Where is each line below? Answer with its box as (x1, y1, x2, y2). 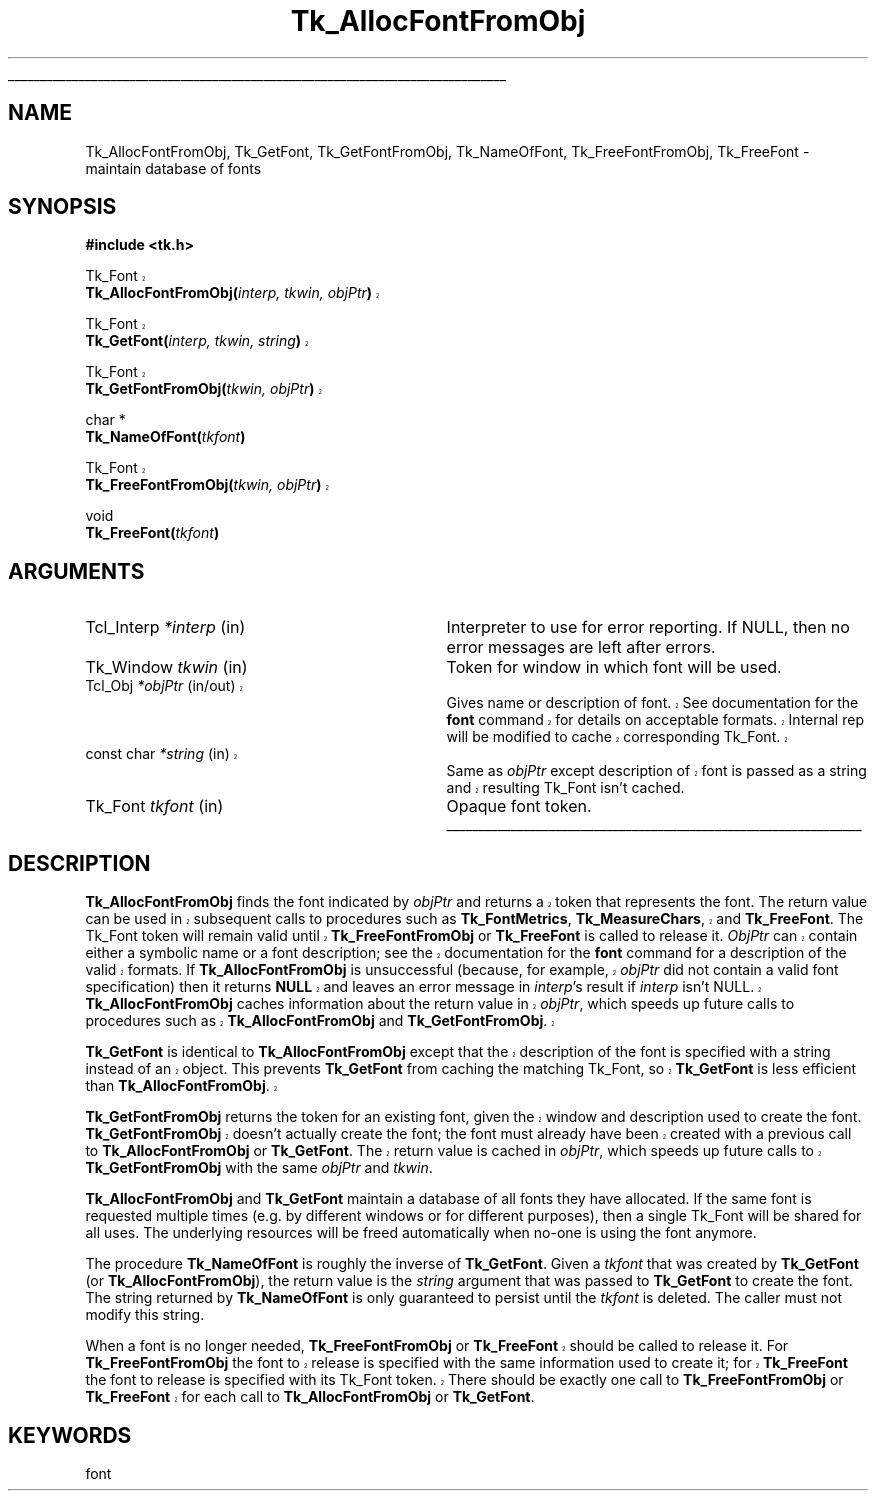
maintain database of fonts (85, 159, 262, 177)
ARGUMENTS (8, 558, 145, 584)
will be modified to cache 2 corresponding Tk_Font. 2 (446, 728, 788, 746)
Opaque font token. (446, 796, 592, 817)
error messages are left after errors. (446, 637, 716, 658)
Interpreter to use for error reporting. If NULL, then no (446, 617, 850, 638)
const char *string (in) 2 (85, 745, 238, 763)
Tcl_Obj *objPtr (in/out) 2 (85, 677, 243, 695)
